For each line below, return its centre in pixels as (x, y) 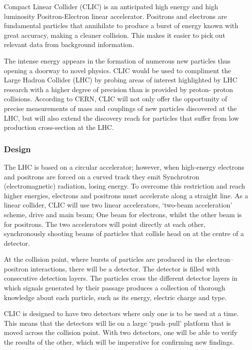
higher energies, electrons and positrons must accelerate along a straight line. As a (126, 195)
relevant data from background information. (69, 44)
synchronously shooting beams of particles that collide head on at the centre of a (124, 233)
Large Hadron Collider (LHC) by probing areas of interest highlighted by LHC (121, 80)
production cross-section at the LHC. (59, 127)
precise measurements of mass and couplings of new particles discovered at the (120, 108)
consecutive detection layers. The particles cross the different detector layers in (121, 278)
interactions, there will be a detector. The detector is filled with (125, 268)
